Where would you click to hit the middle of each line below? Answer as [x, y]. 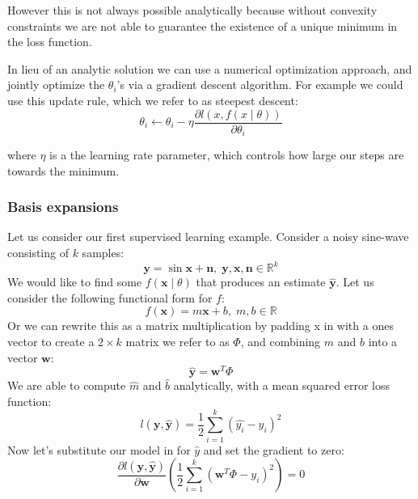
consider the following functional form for [110, 297]
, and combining [281, 341]
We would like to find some [75, 282]
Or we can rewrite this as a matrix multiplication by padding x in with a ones [201, 326]
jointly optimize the [56, 85]
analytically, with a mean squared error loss [281, 385]
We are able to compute [67, 385]
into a [383, 341]
